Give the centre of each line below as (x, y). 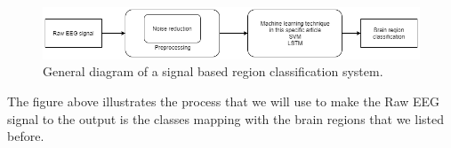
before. (26, 136)
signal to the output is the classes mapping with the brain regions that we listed (225, 118)
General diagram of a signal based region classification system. (213, 71)
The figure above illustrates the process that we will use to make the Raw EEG (224, 101)
